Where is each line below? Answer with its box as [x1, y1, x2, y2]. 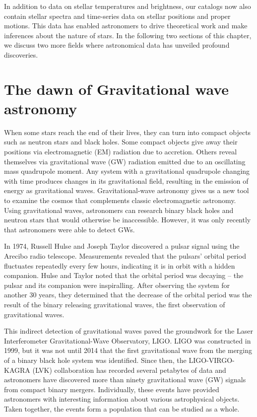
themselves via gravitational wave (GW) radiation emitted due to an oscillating [4, 156, 246, 166]
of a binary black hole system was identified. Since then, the [4, 354, 187, 365]
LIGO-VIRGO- [189, 354, 235, 365]
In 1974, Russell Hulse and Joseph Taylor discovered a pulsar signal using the [4, 241, 240, 251]
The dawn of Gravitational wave [4, 78, 229, 99]
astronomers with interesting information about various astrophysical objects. [4, 394, 240, 404]
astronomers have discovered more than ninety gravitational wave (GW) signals [4, 374, 246, 385]
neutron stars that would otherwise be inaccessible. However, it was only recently [4, 214, 251, 225]
